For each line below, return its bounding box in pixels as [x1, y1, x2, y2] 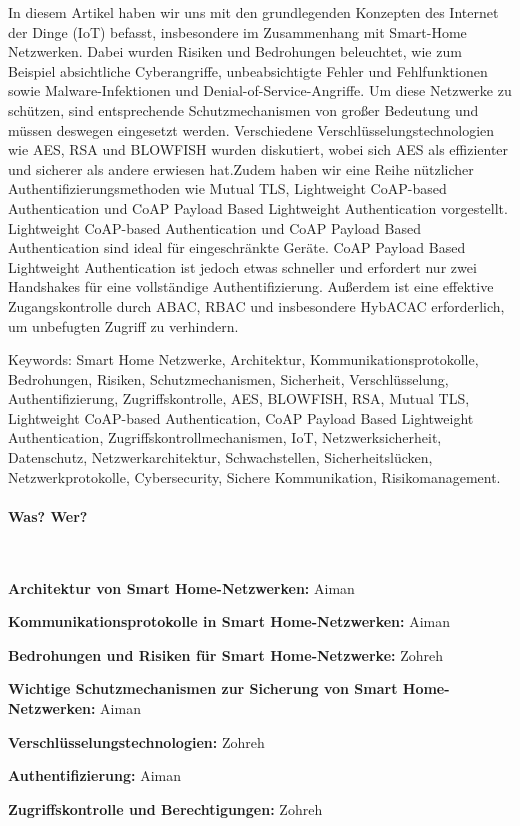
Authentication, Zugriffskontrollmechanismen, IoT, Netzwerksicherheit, [8, 427, 442, 448]
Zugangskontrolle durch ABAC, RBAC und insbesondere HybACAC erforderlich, [8, 295, 505, 316]
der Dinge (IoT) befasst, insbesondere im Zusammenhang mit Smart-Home [8, 21, 467, 42]
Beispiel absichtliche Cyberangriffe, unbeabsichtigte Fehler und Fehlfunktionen [8, 60, 488, 81]
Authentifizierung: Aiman [8, 765, 181, 786]
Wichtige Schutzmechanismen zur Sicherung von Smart [8, 678, 398, 699]
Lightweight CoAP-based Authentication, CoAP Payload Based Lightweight [8, 407, 474, 428]
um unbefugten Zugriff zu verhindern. [8, 315, 239, 336]
